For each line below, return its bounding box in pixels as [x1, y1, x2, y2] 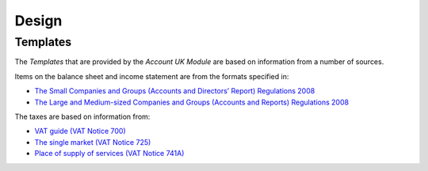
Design [14, 12, 63, 29]
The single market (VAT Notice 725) [34, 137, 151, 146]
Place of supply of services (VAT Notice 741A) [34, 149, 185, 158]
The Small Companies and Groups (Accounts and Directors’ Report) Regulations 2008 [34, 86, 315, 96]
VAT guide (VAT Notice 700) [34, 127, 126, 136]
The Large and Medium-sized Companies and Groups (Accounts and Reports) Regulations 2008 [34, 97, 349, 107]
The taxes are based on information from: [14, 112, 151, 121]
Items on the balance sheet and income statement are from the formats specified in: [14, 71, 289, 81]
